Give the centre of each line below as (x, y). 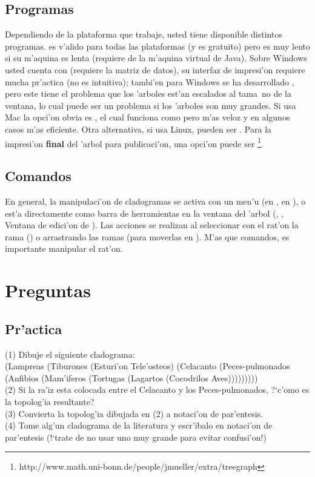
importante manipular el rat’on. (64, 248)
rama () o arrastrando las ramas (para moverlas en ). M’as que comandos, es (147, 236)
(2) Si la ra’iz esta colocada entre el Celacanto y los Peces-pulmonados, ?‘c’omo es (157, 390)
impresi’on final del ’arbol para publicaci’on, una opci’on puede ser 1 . (134, 142)
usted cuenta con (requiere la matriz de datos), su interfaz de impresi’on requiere (155, 69)
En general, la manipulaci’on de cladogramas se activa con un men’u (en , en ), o (155, 201)
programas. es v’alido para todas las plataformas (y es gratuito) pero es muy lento (157, 46)
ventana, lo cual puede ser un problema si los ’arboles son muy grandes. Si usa (151, 105)
